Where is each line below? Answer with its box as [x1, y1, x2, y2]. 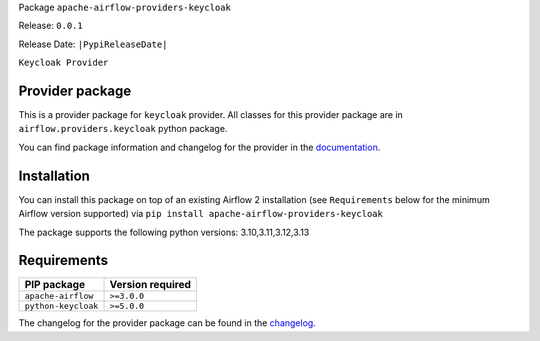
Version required [109, 278, 192, 292]
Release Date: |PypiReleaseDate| [18, 38, 168, 50]
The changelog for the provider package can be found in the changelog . [18, 317, 317, 329]
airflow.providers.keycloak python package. [18, 123, 228, 135]
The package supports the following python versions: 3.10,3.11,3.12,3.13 [18, 226, 310, 238]
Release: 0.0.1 [18, 20, 84, 32]
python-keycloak [24, 301, 99, 312]
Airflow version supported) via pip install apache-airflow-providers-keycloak [18, 208, 384, 220]
